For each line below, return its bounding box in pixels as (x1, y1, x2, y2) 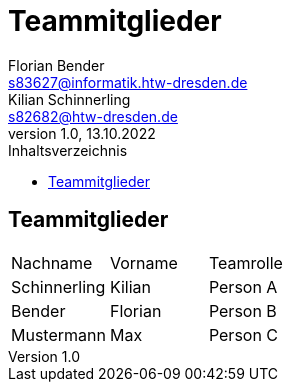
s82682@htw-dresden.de (8, 107, 178, 125)
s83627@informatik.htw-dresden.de (8, 73, 248, 91)
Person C (208, 324, 279, 345)
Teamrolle (208, 252, 283, 273)
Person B (208, 300, 277, 321)
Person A (208, 276, 278, 297)
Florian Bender (8, 56, 105, 74)
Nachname (11, 252, 93, 273)
